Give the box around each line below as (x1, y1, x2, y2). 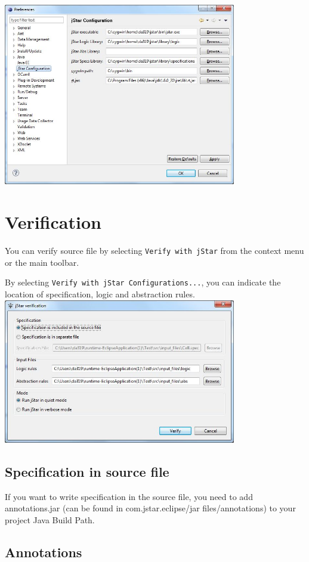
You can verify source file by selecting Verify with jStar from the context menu (5, 244, 304, 257)
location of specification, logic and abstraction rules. (5, 287, 195, 300)
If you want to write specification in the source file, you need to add (5, 490, 253, 502)
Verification (5, 210, 101, 234)
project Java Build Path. (5, 514, 95, 526)
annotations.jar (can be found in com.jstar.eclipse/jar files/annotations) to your (5, 502, 296, 514)
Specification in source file (5, 462, 169, 481)
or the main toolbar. (5, 256, 79, 268)
